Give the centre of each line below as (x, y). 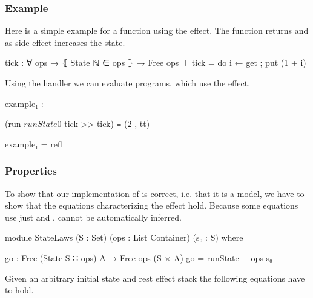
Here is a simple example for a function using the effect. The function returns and (157, 31)
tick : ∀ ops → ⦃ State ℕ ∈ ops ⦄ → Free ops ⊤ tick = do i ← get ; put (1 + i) (156, 63)
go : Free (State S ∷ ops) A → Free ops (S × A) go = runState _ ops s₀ (139, 257)
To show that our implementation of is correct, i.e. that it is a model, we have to (155, 193)
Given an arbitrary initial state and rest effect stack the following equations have (155, 278)
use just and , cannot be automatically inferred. (93, 217)
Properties (31, 171)
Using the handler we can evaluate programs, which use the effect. (128, 83)
